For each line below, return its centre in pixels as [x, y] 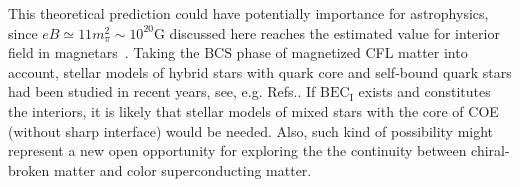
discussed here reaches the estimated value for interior [334, 32]
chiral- [490, 150]
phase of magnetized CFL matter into [352, 52]
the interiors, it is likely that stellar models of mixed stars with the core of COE [253, 110]
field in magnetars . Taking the [104, 52]
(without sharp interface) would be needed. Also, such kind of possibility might [251, 130]
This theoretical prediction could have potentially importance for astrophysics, [248, 13]
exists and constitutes [424, 91]
